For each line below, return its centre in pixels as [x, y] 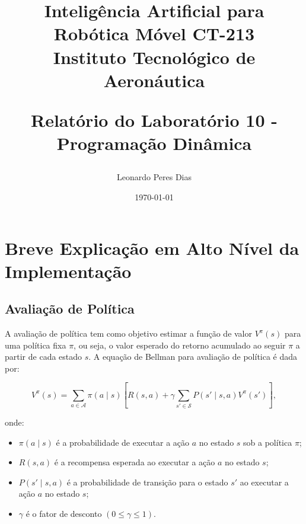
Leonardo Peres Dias [154, 177]
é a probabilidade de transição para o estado [147, 482]
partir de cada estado [44, 357]
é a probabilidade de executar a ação [123, 442]
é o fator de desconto [64, 514]
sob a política [268, 442]
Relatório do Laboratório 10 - [154, 119]
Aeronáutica [154, 80]
